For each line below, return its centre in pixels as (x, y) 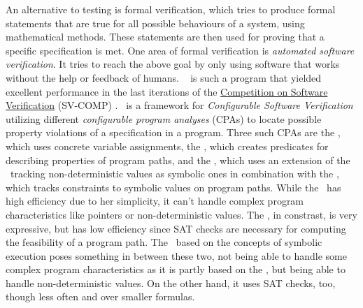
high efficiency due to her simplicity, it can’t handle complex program (155, 201)
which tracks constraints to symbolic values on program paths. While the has (173, 187)
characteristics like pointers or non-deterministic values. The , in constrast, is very (181, 214)
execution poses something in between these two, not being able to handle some (176, 255)
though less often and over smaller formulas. (100, 296)
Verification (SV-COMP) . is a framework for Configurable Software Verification (179, 105)
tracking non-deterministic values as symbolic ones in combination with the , (175, 174)
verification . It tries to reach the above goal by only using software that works (173, 64)
